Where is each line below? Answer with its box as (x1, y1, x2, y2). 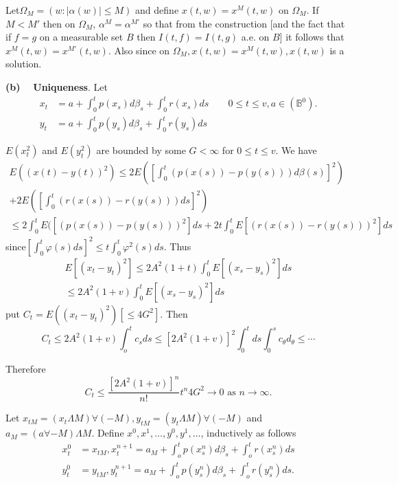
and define (135, 3, 179, 16)
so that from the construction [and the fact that (143, 16, 345, 30)
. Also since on (108, 43, 170, 57)
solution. (5, 56, 42, 71)
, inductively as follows (200, 426, 296, 440)
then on (43, 16, 75, 30)
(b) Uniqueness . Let (5, 79, 108, 93)
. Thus (163, 239, 191, 253)
